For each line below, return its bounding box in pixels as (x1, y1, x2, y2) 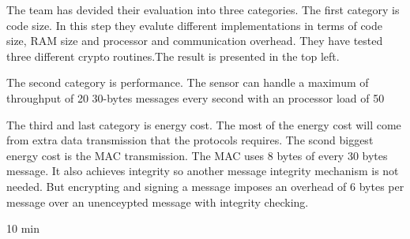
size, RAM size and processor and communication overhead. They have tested (6, 32, 383, 49)
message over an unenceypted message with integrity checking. (6, 193, 309, 210)
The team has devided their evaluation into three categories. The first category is (6, 2, 400, 17)
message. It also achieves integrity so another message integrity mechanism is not (6, 162, 399, 179)
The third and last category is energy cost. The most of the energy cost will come (6, 116, 401, 133)
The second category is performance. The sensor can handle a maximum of (6, 74, 369, 91)
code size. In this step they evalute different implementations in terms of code (6, 17, 383, 33)
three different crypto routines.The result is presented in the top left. (6, 47, 340, 64)
